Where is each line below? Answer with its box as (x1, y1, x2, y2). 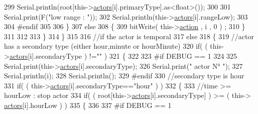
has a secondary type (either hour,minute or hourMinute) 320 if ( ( (4, 41, 208, 51)
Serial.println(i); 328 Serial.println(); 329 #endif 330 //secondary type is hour (4, 70, 244, 81)
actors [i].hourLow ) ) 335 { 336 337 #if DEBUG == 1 (4, 99, 172, 110)
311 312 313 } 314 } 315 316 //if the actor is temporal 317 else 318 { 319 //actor (4, 31, 254, 41)
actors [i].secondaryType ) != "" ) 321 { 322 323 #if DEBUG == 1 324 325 (9, 50, 237, 61)
